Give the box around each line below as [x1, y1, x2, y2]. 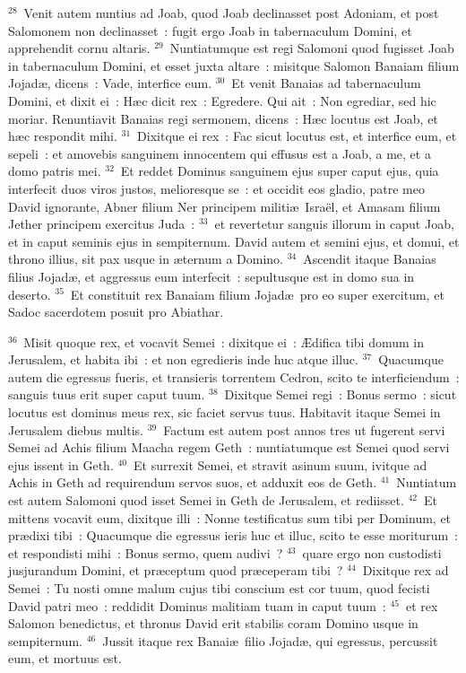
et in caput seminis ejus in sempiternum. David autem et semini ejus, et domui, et [8, 232, 460, 250]
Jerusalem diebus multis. [8, 420, 143, 439]
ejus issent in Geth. [8, 455, 114, 474]
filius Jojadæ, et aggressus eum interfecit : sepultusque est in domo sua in [8, 267, 415, 285]
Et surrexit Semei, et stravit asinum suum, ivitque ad [134, 455, 427, 474]
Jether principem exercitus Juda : [8, 214, 195, 233]
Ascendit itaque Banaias [303, 249, 436, 268]
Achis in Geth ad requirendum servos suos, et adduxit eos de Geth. [8, 473, 377, 492]
